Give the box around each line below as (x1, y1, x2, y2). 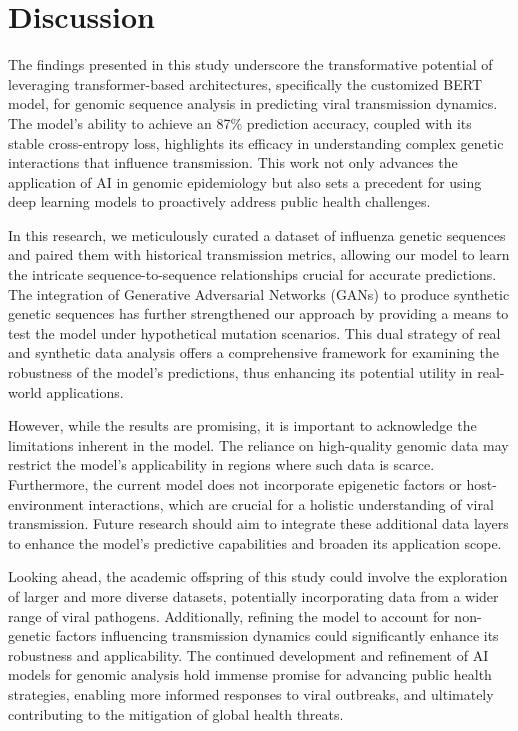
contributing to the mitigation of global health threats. (8, 703, 344, 724)
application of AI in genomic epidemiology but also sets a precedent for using (8, 171, 482, 192)
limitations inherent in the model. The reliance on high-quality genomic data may (8, 434, 509, 455)
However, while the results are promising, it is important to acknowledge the (8, 415, 477, 436)
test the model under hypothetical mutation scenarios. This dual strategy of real (8, 322, 501, 343)
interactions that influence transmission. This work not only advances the (8, 152, 458, 173)
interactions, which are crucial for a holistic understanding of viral (88, 493, 494, 514)
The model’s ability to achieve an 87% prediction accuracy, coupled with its (8, 112, 472, 133)
